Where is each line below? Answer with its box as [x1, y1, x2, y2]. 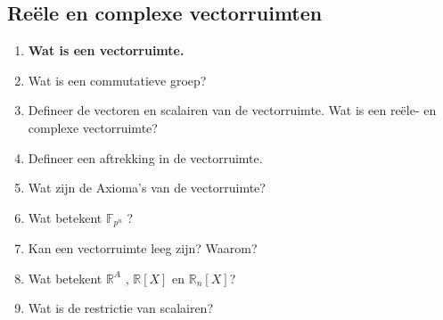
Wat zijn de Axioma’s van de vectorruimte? [28, 178, 266, 197]
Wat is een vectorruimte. [28, 41, 185, 60]
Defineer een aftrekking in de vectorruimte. [28, 148, 263, 167]
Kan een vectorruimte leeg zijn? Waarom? [28, 239, 258, 258]
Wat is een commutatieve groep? [28, 70, 207, 89]
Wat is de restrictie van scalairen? [28, 299, 214, 317]
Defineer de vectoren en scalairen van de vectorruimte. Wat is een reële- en [28, 101, 437, 119]
